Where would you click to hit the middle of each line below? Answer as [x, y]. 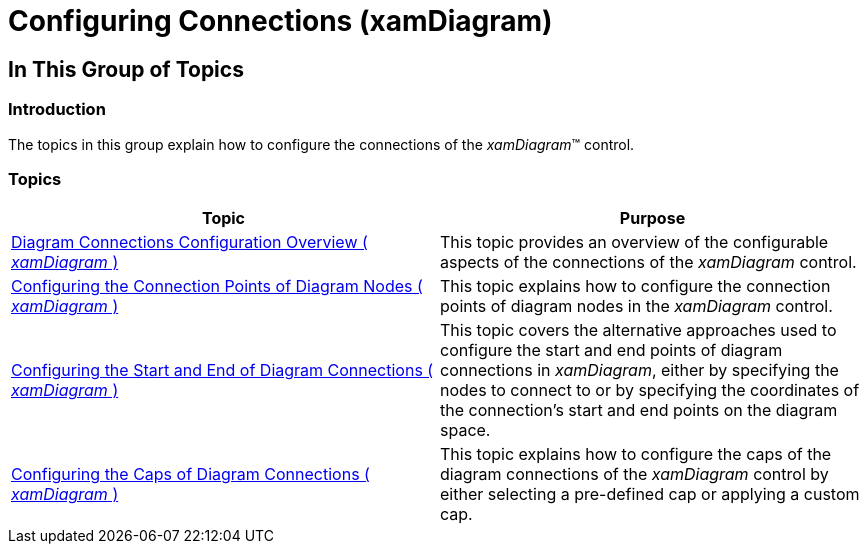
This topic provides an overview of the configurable [634, 242]
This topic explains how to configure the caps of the [636, 454]
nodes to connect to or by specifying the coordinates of [650, 390]
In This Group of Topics [126, 69]
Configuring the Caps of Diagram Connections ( [190, 474]
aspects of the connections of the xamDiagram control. [648, 262]
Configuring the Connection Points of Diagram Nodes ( [217, 286]
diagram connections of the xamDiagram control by [634, 474]
